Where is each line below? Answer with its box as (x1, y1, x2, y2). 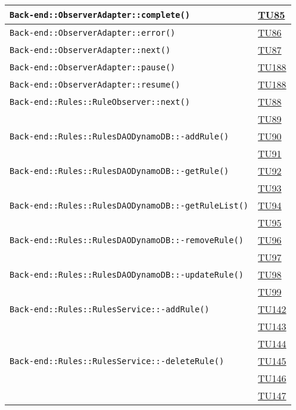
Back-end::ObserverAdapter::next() (10, 45, 171, 55)
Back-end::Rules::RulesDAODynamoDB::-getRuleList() (10, 200, 249, 210)
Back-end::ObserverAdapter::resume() (10, 79, 180, 89)
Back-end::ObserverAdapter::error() (10, 27, 176, 38)
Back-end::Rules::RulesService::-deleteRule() (10, 356, 225, 366)
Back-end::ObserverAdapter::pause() (10, 62, 176, 72)
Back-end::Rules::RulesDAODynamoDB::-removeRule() (10, 235, 244, 245)
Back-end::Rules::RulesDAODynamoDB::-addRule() (10, 131, 229, 141)
